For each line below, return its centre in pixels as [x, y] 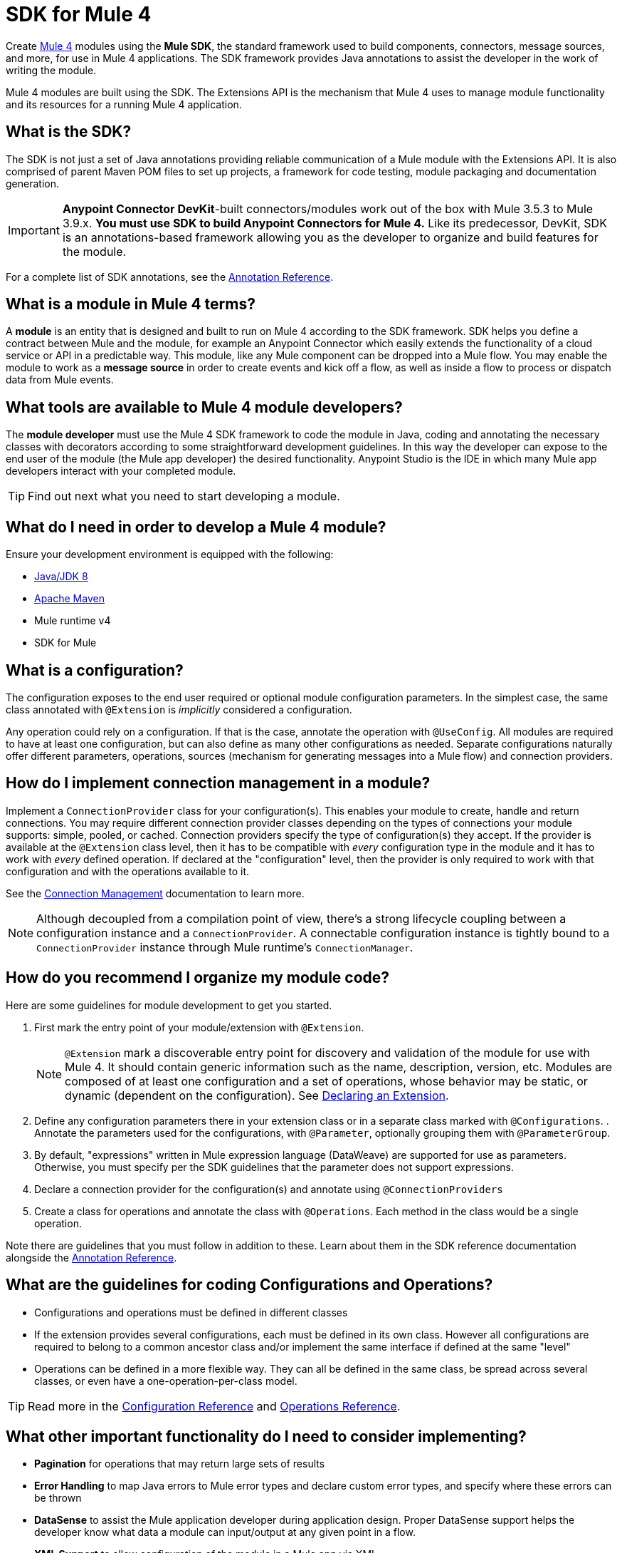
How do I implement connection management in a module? [218, 783]
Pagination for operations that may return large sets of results [180, 1464]
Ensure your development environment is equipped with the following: [170, 554]
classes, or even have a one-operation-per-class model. [166, 1381]
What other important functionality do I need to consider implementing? [266, 1436]
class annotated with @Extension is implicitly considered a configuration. [179, 709]
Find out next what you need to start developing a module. [184, 496]
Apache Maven [69, 599]
